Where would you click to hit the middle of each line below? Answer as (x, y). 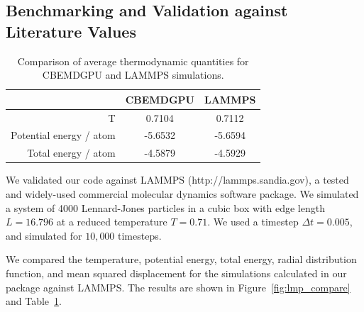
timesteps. (140, 235)
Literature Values (71, 31)
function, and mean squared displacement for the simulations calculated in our (176, 273)
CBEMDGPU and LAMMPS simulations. (133, 75)
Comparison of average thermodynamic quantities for (133, 61)
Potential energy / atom (63, 135)
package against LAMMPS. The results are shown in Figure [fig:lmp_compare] (178, 287)
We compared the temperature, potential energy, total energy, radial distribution (181, 259)
